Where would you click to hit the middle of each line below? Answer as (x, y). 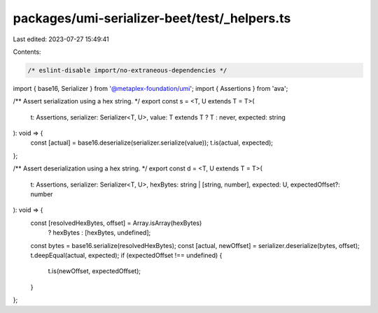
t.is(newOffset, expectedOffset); (94, 271)
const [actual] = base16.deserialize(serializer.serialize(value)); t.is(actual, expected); (152, 143)
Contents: (27, 52)
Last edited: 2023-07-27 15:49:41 (61, 39)
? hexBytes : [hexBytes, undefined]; (99, 233)
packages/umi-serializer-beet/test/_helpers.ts (152, 18)
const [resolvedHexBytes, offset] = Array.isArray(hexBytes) (116, 223)
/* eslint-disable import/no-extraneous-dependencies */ (127, 70)
